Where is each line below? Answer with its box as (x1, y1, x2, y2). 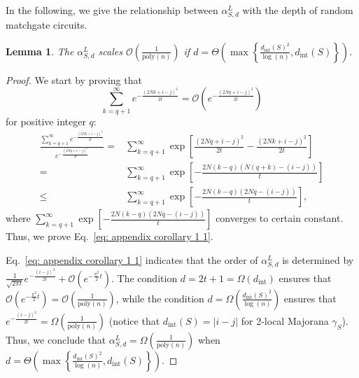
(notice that (108, 313, 160, 328)
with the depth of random (242, 3, 353, 17)
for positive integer (6, 113, 86, 128)
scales (98, 43, 122, 58)
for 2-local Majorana (241, 313, 329, 328)
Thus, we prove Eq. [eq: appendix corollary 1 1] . (6, 229, 213, 244)
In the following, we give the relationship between (6, 3, 218, 17)
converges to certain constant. (216, 211, 344, 225)
